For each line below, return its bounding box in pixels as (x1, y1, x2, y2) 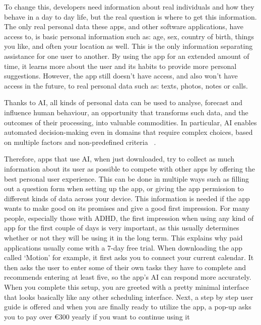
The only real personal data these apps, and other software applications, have (4, 21, 243, 32)
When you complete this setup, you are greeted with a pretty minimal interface (4, 282, 249, 292)
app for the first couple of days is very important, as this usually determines (4, 222, 239, 233)
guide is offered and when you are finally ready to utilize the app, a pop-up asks (4, 301, 251, 312)
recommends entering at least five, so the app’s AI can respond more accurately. (4, 272, 251, 282)
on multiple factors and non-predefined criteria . (4, 136, 156, 147)
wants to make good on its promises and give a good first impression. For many (4, 203, 249, 213)
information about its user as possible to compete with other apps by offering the (4, 163, 255, 174)
